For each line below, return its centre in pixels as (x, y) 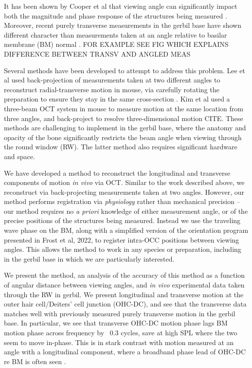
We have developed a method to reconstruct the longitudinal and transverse (117, 173)
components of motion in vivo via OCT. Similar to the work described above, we (124, 182)
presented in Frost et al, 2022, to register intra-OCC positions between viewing (122, 239)
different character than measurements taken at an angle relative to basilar (116, 34)
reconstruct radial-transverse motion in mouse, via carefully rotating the (112, 89)
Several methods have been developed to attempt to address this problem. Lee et (125, 70)
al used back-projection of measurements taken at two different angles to (112, 80)
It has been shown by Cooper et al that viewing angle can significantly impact (121, 6)
